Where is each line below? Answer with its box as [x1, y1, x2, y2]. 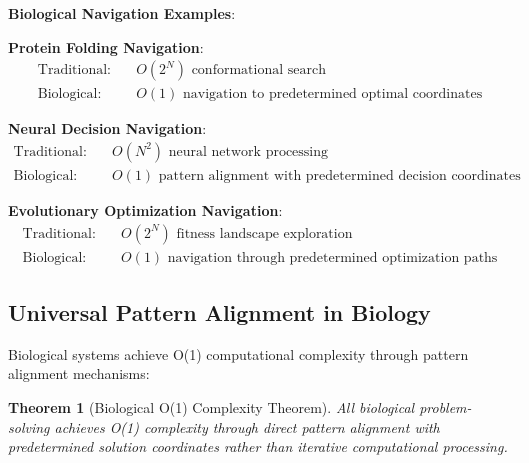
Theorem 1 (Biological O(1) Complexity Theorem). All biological [8, 396, 415, 417]
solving [8, 416, 50, 437]
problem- [419, 396, 472, 417]
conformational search [191, 63, 326, 78]
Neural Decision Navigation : [8, 118, 207, 139]
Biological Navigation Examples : [8, 3, 236, 23]
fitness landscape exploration [176, 226, 353, 241]
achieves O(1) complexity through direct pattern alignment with [54, 416, 440, 437]
